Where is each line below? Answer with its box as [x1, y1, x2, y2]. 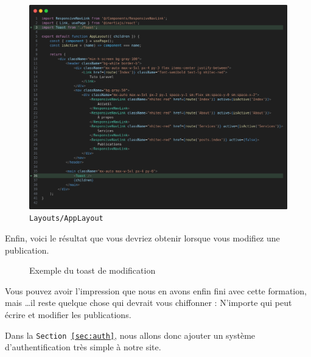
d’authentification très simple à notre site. [5, 341, 161, 353]
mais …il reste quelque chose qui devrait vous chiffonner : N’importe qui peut [5, 296, 292, 309]
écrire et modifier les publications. [5, 308, 131, 321]
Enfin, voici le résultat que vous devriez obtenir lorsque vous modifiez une [5, 232, 280, 244]
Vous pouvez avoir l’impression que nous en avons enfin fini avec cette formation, [5, 284, 307, 297]
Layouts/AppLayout [29, 214, 103, 223]
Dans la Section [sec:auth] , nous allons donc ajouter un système [5, 328, 256, 341]
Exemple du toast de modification [29, 264, 156, 277]
